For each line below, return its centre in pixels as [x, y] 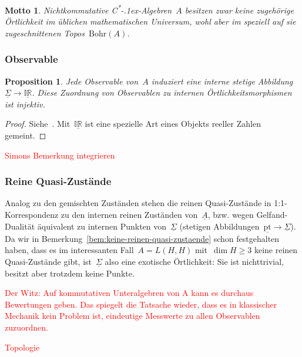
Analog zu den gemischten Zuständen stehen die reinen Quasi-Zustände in [138, 203]
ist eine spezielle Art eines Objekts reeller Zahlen [173, 124]
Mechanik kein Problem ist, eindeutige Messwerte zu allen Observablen [132, 316]
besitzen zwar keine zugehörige [239, 10]
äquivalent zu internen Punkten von [102, 226]
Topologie [22, 347]
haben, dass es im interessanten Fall [69, 250]
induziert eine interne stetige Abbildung [222, 81]
